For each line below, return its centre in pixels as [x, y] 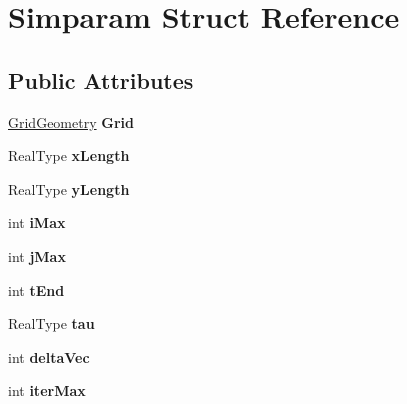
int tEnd [36, 289]
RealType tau [51, 323]
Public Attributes [101, 79]
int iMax [37, 222]
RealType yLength [69, 188]
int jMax [37, 255]
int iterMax [47, 390]
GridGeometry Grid [71, 121]
